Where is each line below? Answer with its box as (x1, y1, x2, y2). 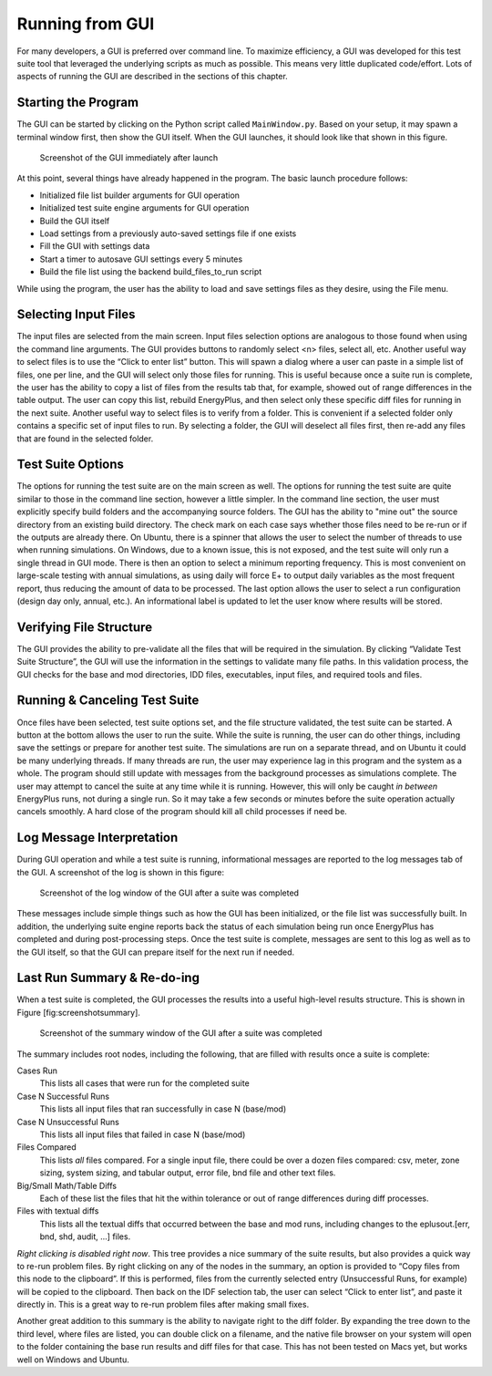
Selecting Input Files (16, 306, 136, 323)
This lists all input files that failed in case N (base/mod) (39, 1129, 246, 1140)
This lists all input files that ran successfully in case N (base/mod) (39, 1103, 287, 1114)
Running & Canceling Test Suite (16, 693, 200, 709)
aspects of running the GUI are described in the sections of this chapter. (16, 71, 289, 82)
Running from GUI (16, 14, 155, 34)
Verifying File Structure (16, 619, 153, 635)
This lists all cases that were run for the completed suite (39, 1078, 250, 1089)
